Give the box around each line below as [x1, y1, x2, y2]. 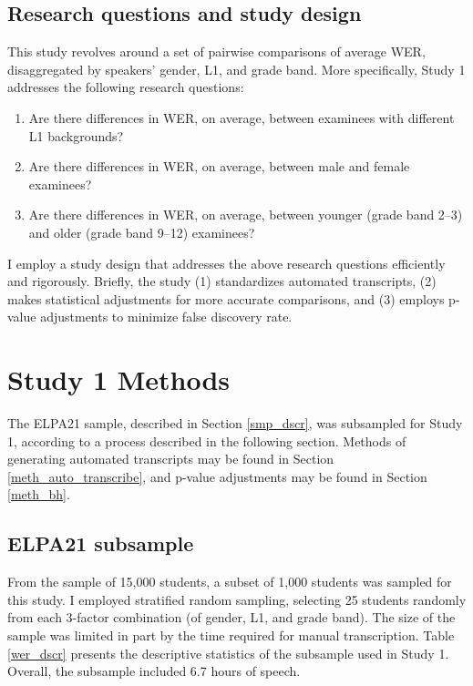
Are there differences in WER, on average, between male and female [28, 157, 410, 176]
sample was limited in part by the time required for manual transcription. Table [7, 626, 455, 644]
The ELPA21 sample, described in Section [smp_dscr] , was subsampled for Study [7, 414, 463, 433]
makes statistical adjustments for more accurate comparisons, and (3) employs [7, 289, 445, 308]
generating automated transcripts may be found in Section [7, 449, 334, 468]
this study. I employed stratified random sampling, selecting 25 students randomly [7, 589, 467, 609]
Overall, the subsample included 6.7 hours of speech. [7, 661, 301, 681]
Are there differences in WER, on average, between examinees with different [28, 108, 455, 127]
